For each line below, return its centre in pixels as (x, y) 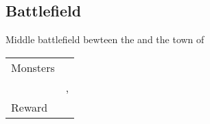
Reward (30, 107)
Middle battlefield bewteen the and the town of (105, 39)
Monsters (33, 67)
